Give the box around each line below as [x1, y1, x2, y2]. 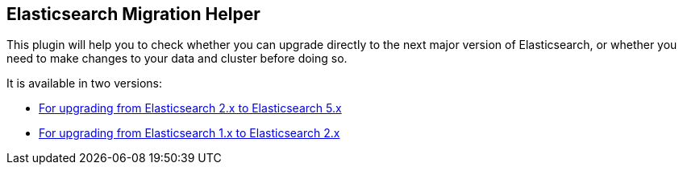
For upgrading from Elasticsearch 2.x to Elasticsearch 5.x [39, 101, 342, 116]
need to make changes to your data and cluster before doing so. [6, 51, 348, 66]
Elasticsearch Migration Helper [6, 4, 260, 24]
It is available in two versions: [6, 76, 163, 91]
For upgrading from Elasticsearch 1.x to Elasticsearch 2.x [39, 126, 340, 140]
